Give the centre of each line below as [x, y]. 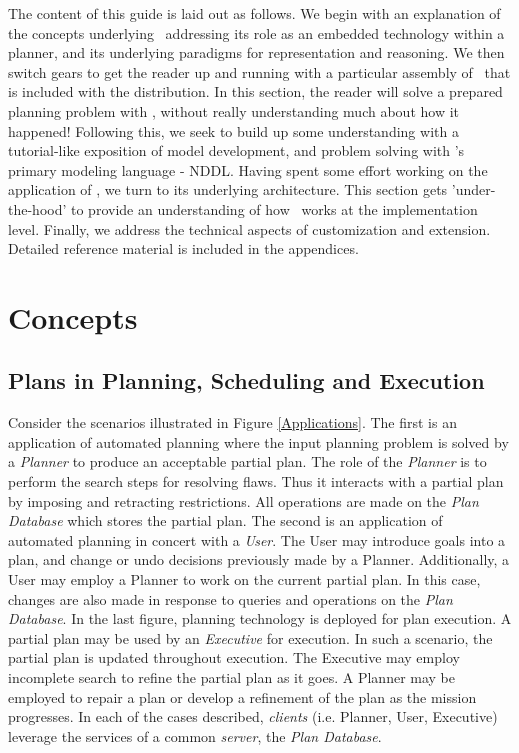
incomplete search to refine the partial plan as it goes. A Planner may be [232, 677]
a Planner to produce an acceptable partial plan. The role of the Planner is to [247, 461]
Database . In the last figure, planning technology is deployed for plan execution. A [260, 618]
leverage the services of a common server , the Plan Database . [195, 735]
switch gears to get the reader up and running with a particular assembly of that [259, 71]
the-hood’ [37, 208]
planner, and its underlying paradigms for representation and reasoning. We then [256, 52]
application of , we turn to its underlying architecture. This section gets [228, 189]
